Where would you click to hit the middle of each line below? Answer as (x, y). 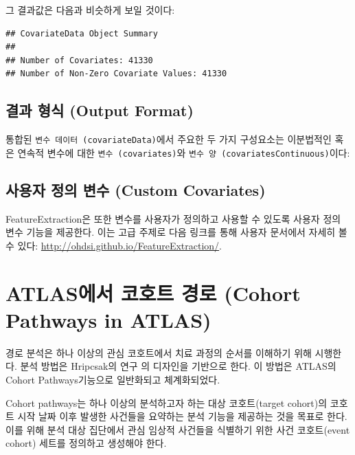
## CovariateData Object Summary (82, 33)
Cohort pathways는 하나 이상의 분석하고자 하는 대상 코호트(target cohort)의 (167, 402)
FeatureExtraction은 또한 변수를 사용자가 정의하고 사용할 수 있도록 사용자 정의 (173, 218)
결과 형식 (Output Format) (100, 110)
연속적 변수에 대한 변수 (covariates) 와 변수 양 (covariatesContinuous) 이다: (184, 152)
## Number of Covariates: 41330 (79, 60)
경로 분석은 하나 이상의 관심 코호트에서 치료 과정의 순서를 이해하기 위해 (159, 352)
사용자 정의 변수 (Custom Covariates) (136, 189)
